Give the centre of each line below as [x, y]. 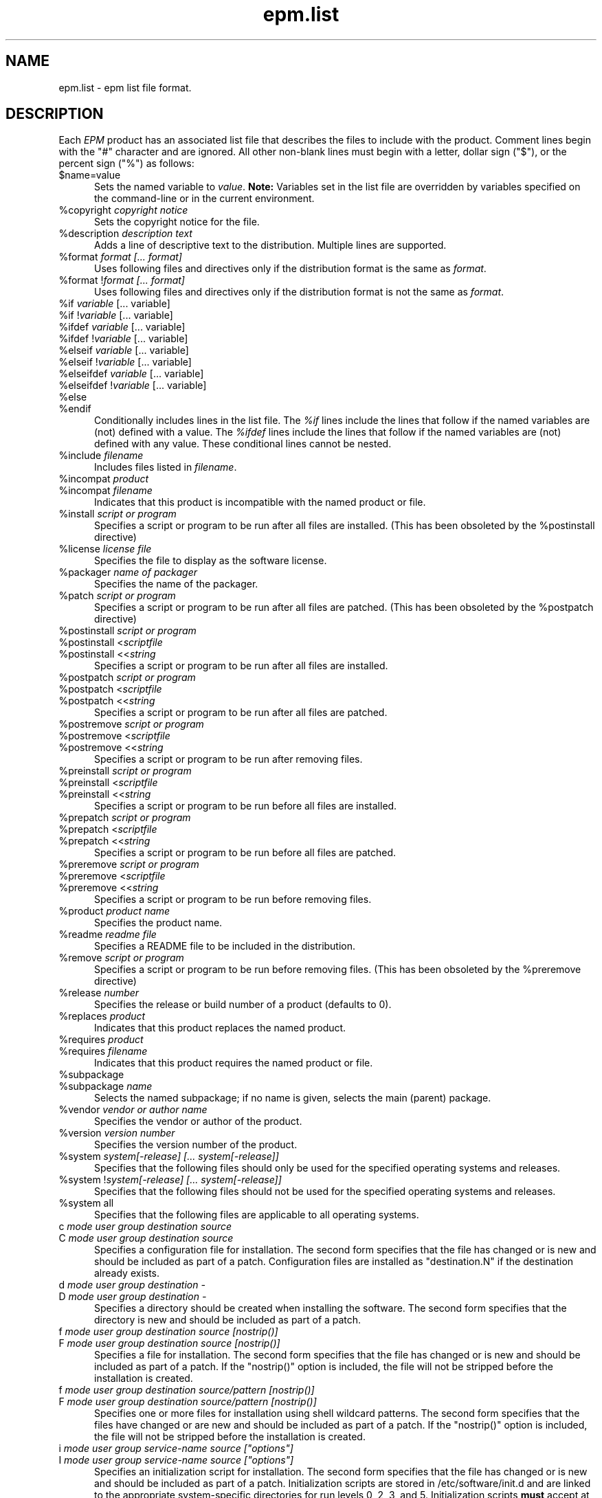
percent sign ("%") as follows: [126, 164]
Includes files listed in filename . [166, 467]
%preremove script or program [129, 864]
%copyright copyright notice [123, 210]
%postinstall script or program [127, 631]
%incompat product [104, 479]
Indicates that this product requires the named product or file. [234, 1063]
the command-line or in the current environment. [204, 199]
